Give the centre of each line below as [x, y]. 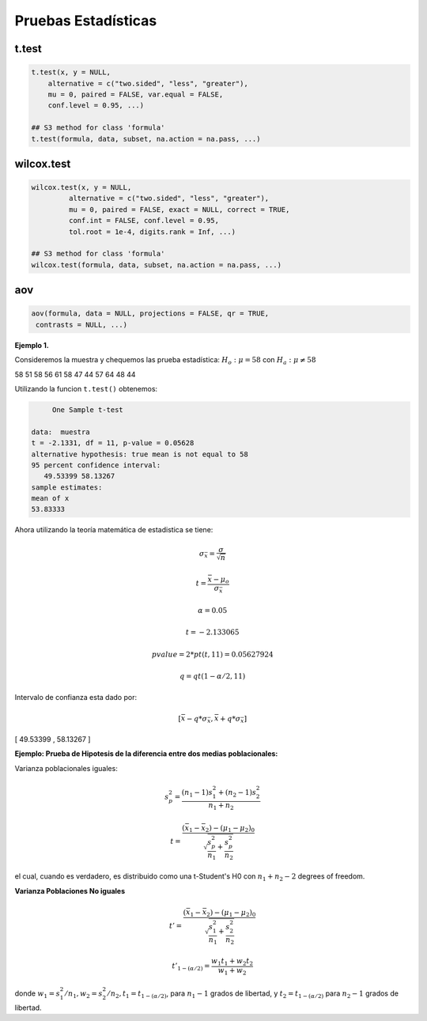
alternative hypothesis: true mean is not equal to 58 [140, 454]
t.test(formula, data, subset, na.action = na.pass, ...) [146, 139]
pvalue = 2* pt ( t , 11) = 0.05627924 [212, 654]
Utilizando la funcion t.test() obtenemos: [86, 388]
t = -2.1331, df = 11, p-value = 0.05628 [113, 443]
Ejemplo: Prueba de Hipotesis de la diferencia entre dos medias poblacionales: [146, 754]
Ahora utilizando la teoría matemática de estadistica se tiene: [114, 530]
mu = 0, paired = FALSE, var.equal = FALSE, [136, 94]
